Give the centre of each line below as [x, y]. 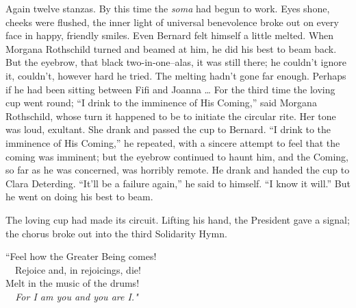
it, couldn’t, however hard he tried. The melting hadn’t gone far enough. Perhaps [176, 75]
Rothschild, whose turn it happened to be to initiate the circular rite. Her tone [171, 116]
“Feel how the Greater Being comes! [81, 256]
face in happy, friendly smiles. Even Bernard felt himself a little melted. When [170, 35]
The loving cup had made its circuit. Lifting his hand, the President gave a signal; [178, 219]
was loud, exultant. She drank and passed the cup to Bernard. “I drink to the [168, 129]
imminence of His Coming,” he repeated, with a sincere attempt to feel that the [173, 142]
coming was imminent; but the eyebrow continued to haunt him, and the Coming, [177, 156]
